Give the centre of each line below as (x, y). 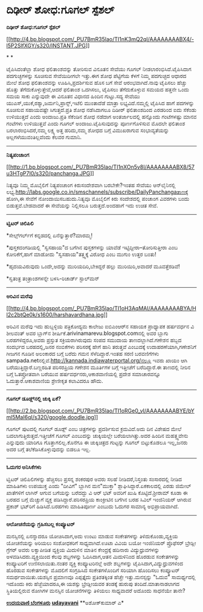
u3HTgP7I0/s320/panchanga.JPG (48, 173)
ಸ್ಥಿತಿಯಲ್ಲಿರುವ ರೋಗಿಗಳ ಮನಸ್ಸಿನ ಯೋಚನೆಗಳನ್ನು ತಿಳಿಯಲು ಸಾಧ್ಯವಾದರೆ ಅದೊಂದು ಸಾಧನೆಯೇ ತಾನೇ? (96, 590)
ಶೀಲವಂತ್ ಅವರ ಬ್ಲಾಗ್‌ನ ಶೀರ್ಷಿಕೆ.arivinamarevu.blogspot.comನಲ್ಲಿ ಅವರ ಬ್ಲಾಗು (87, 333)
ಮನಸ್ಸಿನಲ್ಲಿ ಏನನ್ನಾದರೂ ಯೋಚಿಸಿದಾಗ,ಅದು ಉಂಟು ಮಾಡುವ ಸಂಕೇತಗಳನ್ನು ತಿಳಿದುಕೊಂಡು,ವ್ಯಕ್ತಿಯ (92, 536)
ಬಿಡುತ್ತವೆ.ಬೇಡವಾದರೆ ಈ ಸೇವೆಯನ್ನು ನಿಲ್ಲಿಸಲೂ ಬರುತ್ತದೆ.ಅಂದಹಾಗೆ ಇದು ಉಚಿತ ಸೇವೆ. (82, 205)
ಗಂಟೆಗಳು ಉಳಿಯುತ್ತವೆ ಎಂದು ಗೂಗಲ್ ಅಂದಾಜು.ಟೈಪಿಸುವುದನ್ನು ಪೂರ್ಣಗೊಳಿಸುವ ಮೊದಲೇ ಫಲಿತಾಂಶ (96, 123)
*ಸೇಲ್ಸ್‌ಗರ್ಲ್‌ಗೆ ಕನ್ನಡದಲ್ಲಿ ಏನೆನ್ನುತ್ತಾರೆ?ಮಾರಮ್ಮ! (50, 235)
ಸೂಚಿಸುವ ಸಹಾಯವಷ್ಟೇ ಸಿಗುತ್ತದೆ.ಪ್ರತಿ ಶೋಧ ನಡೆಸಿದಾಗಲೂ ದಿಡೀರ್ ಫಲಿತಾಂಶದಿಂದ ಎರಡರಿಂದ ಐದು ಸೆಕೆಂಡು (101, 109)
